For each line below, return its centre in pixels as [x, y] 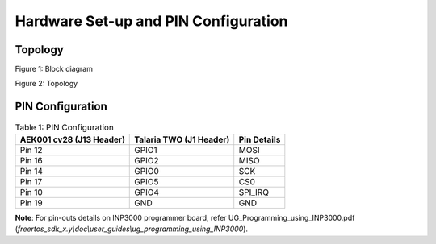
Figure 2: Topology [46, 84]
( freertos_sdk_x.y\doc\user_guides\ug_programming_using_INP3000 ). [132, 229]
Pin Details [260, 139]
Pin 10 [31, 192]
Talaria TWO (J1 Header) [182, 139]
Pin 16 [31, 160]
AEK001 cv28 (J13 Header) [72, 139]
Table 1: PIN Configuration [65, 127]
